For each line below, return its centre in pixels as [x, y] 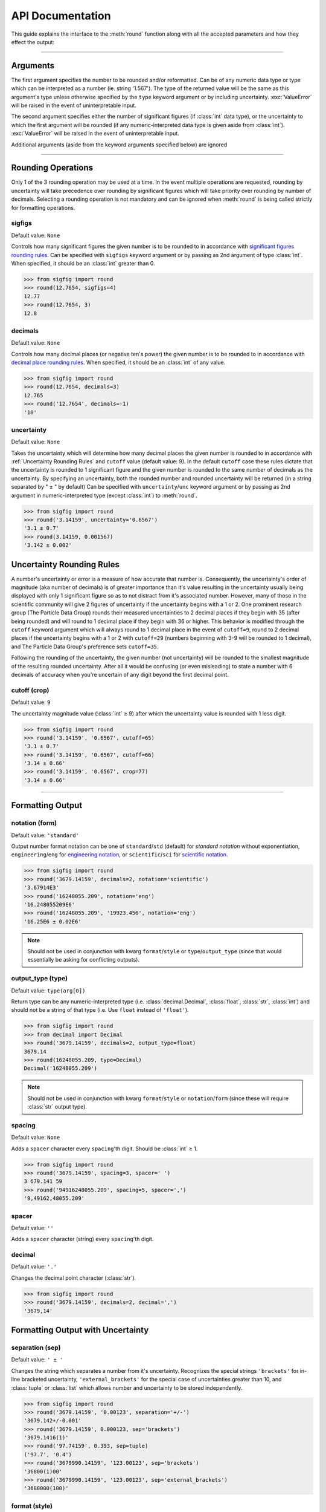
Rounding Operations [52, 168]
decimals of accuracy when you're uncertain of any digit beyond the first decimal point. [120, 675]
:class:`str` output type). [57, 1107]
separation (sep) [36, 1347]
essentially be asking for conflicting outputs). [84, 960]
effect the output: [33, 42]
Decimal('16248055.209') [61, 1068]
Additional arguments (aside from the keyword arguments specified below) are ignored [119, 145]
